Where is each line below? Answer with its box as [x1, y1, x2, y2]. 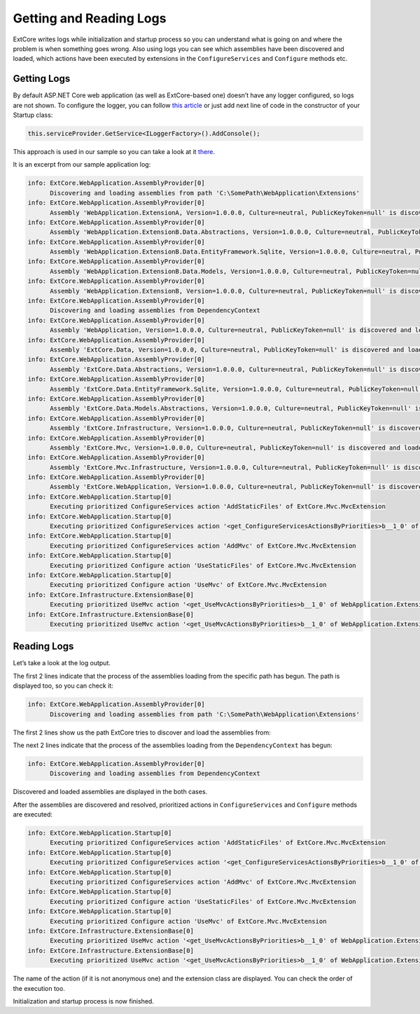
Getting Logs [13, 73, 71, 85]
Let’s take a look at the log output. [13, 659, 111, 667]
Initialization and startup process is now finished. [13, 996, 154, 1005]
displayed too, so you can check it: [13, 681, 113, 690]
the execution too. [13, 984, 66, 992]
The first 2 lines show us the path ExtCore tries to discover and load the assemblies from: [13, 728, 271, 737]
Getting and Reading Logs [13, 11, 167, 26]
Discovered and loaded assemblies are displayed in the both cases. [13, 788, 208, 796]
